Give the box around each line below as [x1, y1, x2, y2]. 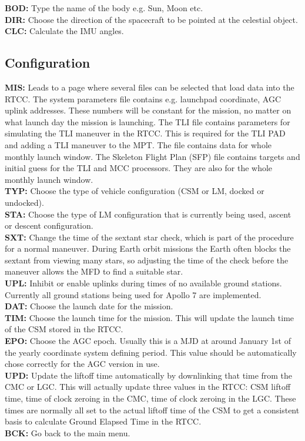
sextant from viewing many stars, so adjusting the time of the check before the [5, 253, 289, 266]
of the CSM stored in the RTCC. [5, 323, 123, 335]
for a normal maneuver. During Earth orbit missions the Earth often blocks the [5, 242, 291, 255]
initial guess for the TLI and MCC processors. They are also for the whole [5, 162, 273, 174]
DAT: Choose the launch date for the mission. [5, 300, 173, 312]
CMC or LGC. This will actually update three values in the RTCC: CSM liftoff [5, 380, 291, 393]
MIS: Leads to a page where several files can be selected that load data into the [5, 81, 294, 93]
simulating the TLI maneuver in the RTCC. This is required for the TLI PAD [5, 127, 286, 139]
